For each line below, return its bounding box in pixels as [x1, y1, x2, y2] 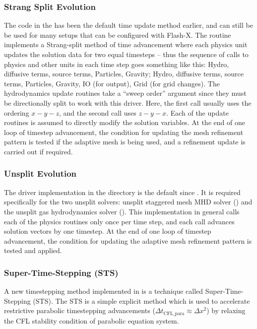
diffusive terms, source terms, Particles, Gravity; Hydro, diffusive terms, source [4, 68, 244, 79]
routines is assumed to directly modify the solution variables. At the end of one [4, 117, 245, 128]
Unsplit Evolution [4, 167, 77, 180]
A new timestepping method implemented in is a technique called [4, 286, 203, 296]
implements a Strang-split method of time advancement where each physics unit [4, 39, 248, 50]
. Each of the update [166, 107, 229, 118]
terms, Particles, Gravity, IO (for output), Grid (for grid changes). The [4, 78, 220, 88]
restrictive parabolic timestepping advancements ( [4, 305, 155, 316]
